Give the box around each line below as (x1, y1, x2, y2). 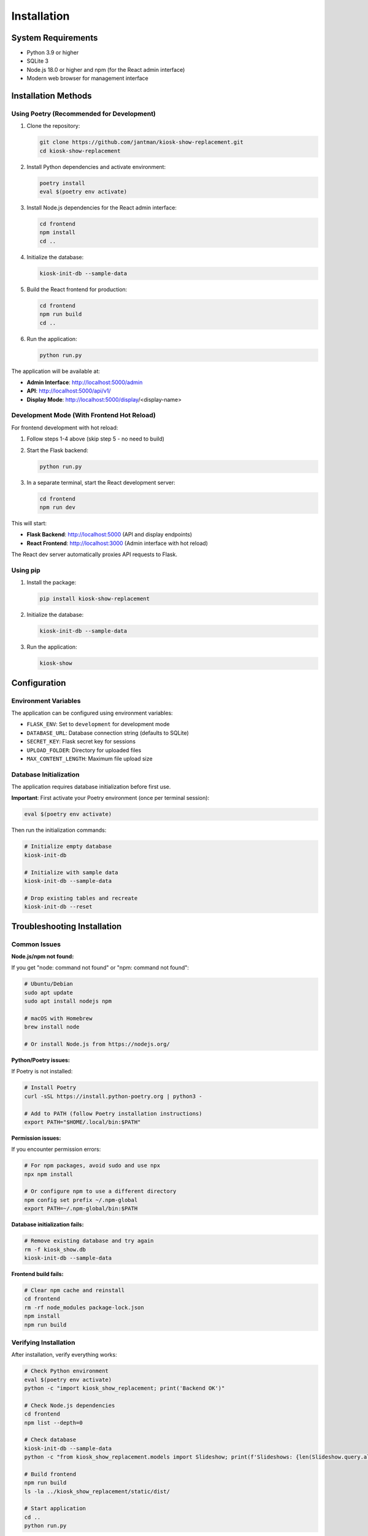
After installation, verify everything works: (11, 1351, 117, 1358)
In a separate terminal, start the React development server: (26, 479, 176, 486)
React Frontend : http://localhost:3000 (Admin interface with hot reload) (26, 539, 209, 547)
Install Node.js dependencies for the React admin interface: (26, 204, 177, 211)
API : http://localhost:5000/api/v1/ (26, 387, 111, 394)
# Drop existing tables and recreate (24, 895, 138, 901)
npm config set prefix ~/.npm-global (24, 1196, 138, 1204)
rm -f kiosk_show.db (24, 1246, 86, 1253)
